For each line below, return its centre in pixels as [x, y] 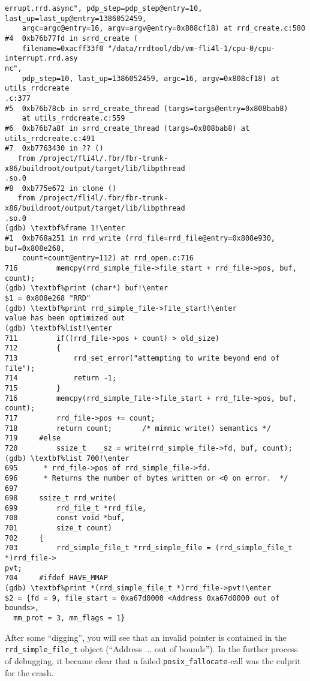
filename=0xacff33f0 [63, 48]
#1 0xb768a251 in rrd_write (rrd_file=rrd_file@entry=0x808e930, [140, 238]
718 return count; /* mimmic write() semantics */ [138, 428]
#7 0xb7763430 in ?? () [54, 148]
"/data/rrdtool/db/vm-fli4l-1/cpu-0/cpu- [192, 48]
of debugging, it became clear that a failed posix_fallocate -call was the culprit [153, 660]
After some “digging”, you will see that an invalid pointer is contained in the [146, 637]
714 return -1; [61, 378]
